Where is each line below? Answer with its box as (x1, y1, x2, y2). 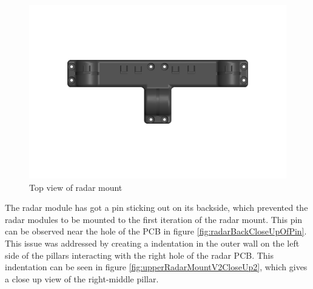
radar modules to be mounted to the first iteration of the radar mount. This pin (5, 213, 303, 225)
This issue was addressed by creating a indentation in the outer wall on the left (5, 236, 300, 249)
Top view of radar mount (29, 181, 123, 193)
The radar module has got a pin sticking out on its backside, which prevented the (5, 201, 308, 214)
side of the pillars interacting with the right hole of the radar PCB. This (5, 248, 274, 261)
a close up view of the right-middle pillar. (5, 272, 159, 285)
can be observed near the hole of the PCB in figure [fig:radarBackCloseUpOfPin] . (5, 225, 307, 238)
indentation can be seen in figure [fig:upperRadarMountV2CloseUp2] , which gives (5, 261, 308, 273)
